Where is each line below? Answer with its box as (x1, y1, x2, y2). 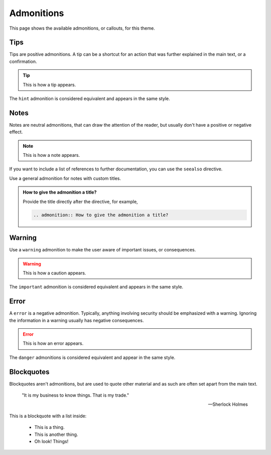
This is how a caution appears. (23, 269, 86, 276)
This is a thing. (34, 424, 65, 430)
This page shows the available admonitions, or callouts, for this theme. (9, 25, 155, 31)
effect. (9, 129, 23, 135)
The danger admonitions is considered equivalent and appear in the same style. (9, 354, 176, 360)
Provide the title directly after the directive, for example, (23, 199, 138, 205)
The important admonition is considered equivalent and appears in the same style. (9, 284, 183, 290)
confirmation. (9, 58, 37, 64)
